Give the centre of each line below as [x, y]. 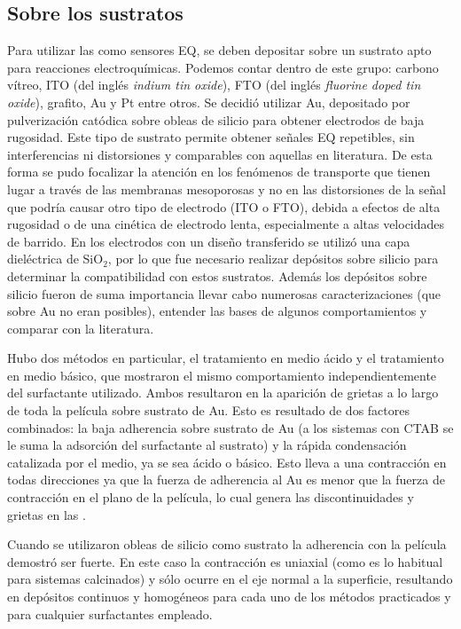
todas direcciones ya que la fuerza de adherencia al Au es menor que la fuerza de [226, 480]
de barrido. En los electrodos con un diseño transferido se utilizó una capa [209, 241]
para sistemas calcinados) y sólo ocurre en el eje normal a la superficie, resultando [230, 579]
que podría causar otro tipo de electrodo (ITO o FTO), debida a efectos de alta [224, 206]
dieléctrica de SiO [55, 259]
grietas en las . [47, 514]
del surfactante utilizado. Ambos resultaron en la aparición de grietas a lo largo [223, 393]
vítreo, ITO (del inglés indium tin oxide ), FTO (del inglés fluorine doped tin [214, 85]
